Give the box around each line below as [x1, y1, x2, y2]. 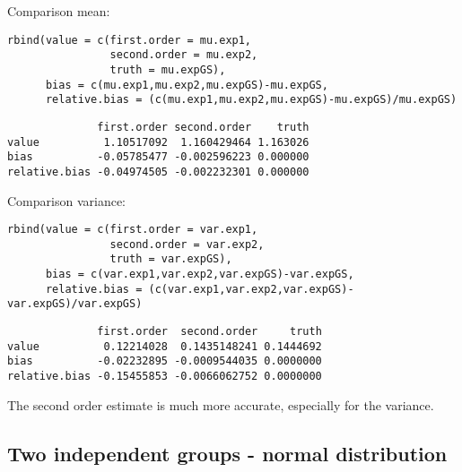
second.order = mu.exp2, [109, 48, 258, 62]
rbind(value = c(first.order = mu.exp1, [7, 33, 252, 47]
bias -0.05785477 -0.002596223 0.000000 [7, 150, 309, 164]
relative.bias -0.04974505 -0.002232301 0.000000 [7, 165, 309, 178]
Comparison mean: [7, 2, 110, 20]
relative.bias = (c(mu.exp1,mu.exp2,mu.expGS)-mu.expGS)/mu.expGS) [45, 93, 458, 107]
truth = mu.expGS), [109, 63, 226, 76]
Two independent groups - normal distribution [7, 439, 448, 467]
